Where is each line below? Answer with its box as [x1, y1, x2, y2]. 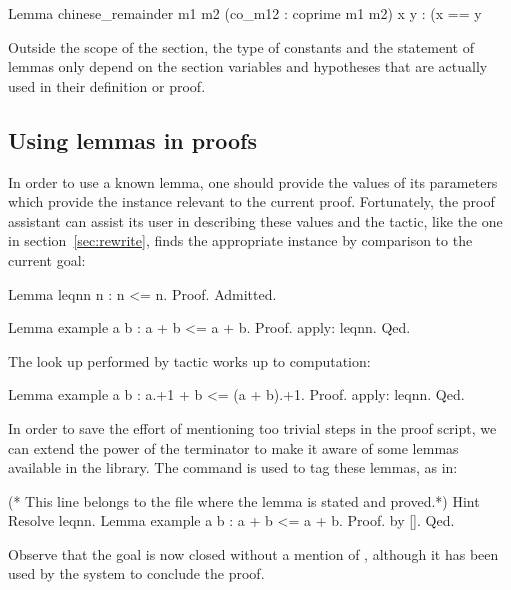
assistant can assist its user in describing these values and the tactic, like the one [8, 210, 503, 231]
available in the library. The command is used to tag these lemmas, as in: [8, 457, 458, 478]
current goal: [8, 249, 86, 270]
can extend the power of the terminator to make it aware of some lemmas [8, 437, 459, 458]
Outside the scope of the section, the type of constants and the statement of [8, 36, 474, 57]
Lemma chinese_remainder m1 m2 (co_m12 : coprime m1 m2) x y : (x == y [8, 3, 482, 23]
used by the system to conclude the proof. [8, 563, 265, 584]
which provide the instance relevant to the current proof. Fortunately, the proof [8, 191, 495, 212]
